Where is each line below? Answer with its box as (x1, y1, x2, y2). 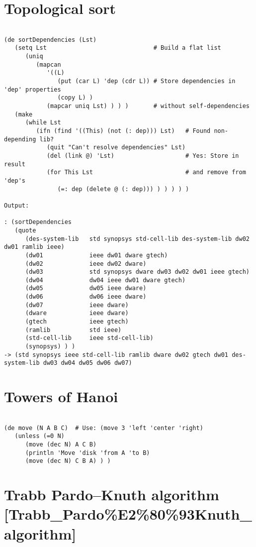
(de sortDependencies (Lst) (4, 36, 97, 43)
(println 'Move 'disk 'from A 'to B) (25, 449, 150, 456)
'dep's (4, 177, 25, 184)
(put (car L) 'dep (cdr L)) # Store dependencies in (57, 78, 236, 85)
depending (4, 135, 36, 143)
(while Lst (25, 119, 61, 126)
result (4, 160, 25, 168)
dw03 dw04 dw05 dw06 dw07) (43, 359, 132, 367)
